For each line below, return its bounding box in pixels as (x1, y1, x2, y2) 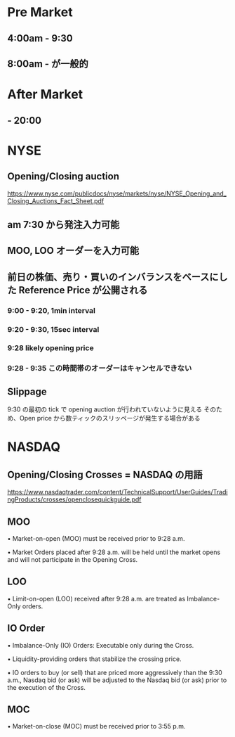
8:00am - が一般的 (7, 58, 89, 70)
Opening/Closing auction (7, 170, 120, 183)
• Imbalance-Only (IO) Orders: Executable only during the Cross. (7, 641, 194, 649)
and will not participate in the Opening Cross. (7, 556, 138, 564)
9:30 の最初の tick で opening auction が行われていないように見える (7, 405, 203, 414)
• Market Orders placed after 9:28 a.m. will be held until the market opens (7, 548, 221, 556)
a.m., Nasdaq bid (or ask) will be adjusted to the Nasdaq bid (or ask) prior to (7, 676, 227, 684)
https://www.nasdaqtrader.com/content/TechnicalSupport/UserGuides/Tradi (7, 488, 228, 496)
